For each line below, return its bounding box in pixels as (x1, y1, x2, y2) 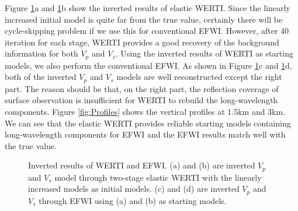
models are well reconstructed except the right (116, 71, 282, 83)
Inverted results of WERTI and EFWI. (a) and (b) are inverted (28, 159, 255, 171)
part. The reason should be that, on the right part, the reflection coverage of (5, 82, 279, 94)
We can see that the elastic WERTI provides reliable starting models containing (5, 117, 291, 129)
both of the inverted (5, 71, 77, 83)
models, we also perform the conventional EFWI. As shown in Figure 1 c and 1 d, (5, 59, 292, 71)
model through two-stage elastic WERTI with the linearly (54, 171, 262, 183)
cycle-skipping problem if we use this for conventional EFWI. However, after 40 (5, 24, 289, 37)
